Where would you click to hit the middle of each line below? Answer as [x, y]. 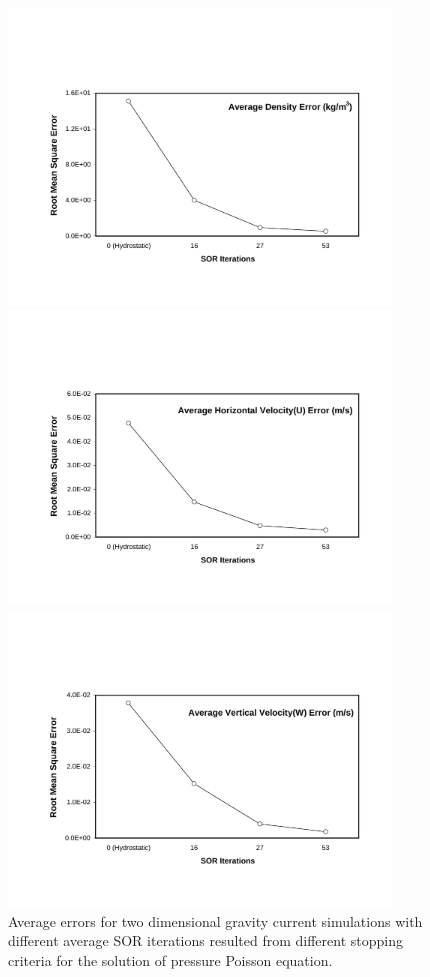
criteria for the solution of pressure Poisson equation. [170, 959]
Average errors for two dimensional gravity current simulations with [215, 920]
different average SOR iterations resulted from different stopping [205, 940]
